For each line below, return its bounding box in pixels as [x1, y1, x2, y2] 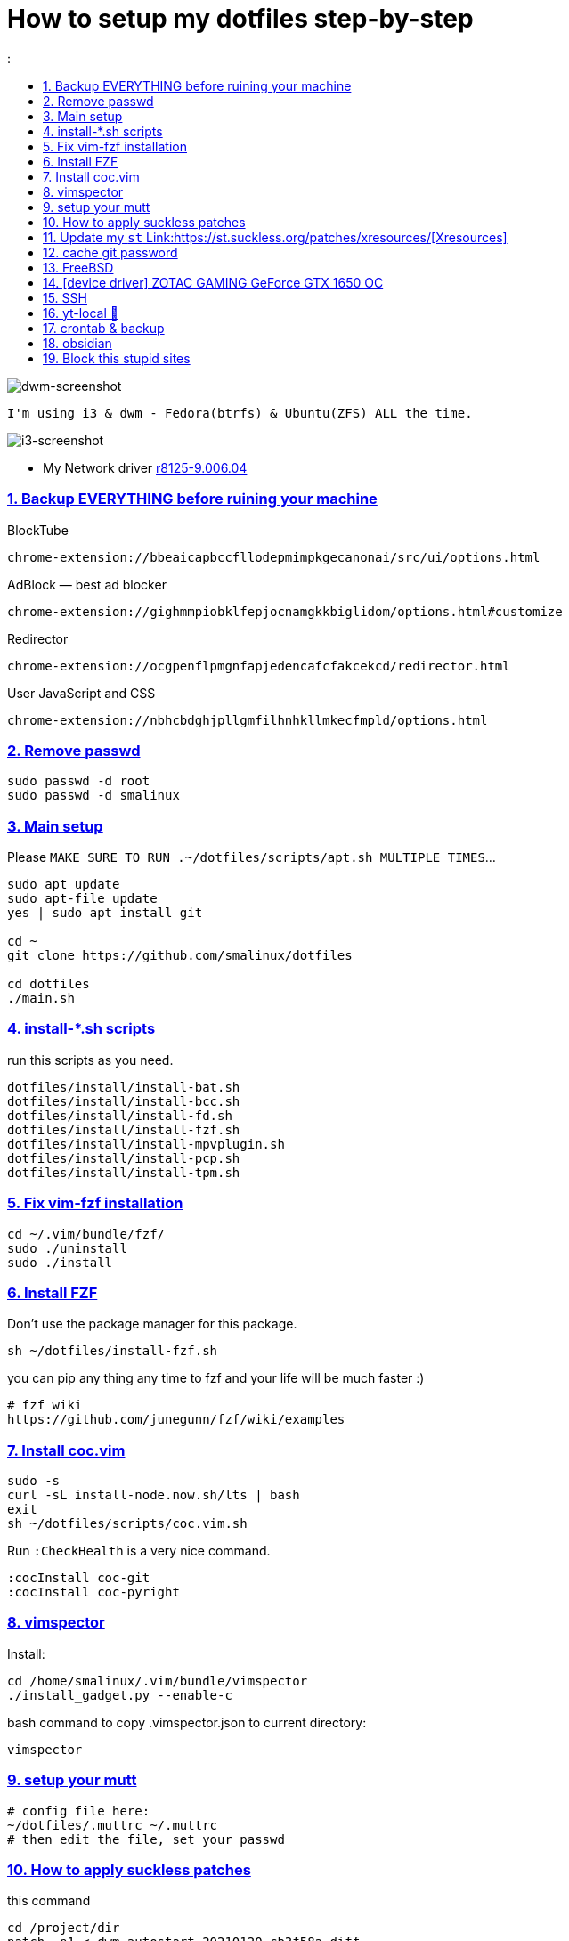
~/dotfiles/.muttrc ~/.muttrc [7, 1817, 218, 1832]
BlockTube [7, 522, 69, 538]
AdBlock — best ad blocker [7, 576, 167, 592]
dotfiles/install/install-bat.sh [7, 1079, 240, 1094]
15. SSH [43, 289, 87, 305]
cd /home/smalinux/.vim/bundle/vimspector [7, 1673, 308, 1688]
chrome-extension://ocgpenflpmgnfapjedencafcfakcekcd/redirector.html [7, 658, 510, 673]
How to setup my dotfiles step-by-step [7, 4, 474, 34]
